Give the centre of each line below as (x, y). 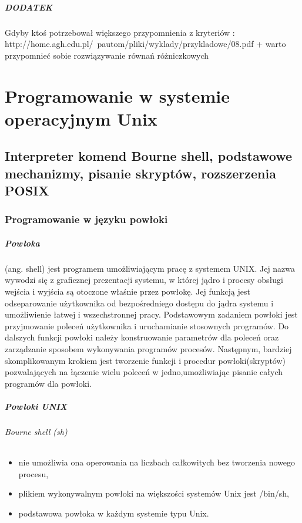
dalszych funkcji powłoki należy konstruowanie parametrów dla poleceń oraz (142, 337)
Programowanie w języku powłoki (86, 219)
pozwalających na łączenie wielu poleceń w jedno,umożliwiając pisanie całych (144, 372)
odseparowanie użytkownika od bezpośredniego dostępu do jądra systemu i (139, 303)
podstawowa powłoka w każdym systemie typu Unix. (114, 513)
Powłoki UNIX (36, 406)
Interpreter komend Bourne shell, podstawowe (149, 156)
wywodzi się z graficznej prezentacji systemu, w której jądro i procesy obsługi (144, 280)
